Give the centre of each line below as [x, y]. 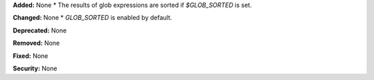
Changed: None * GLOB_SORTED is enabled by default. [92, 18]
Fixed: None [30, 56]
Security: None [35, 68]
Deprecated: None [40, 30]
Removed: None [36, 43]
